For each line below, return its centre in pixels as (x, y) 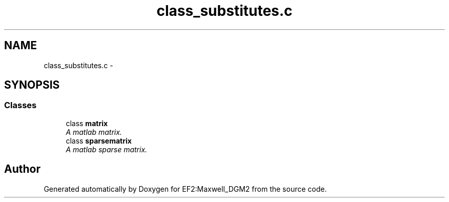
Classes (21, 105)
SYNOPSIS (32, 85)
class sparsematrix (99, 140)
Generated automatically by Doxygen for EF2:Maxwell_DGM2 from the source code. (185, 189)
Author (22, 169)
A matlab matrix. (94, 132)
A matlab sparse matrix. (107, 149)
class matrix (87, 123)
